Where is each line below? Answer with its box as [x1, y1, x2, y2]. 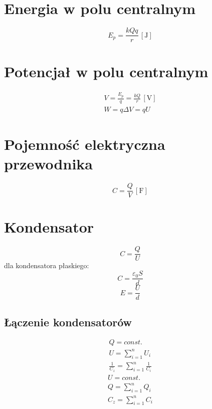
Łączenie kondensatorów [4, 314, 132, 329]
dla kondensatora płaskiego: [4, 260, 89, 271]
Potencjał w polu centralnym [4, 61, 208, 82]
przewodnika [4, 153, 93, 174]
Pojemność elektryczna [4, 134, 165, 154]
